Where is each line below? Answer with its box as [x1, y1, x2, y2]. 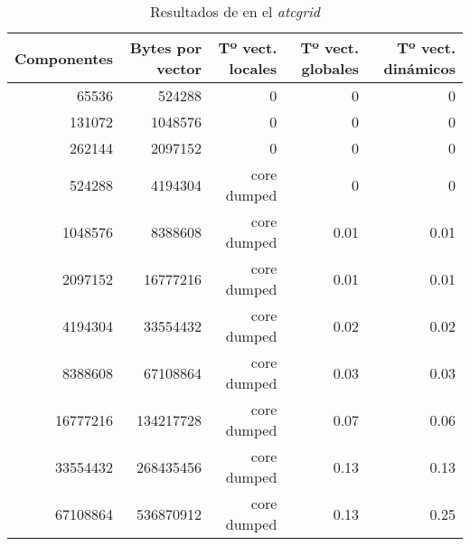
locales [229, 58, 277, 79]
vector [156, 58, 202, 79]
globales [301, 58, 360, 79]
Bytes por [129, 37, 202, 58]
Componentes [14, 47, 113, 69]
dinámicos [383, 58, 456, 79]
